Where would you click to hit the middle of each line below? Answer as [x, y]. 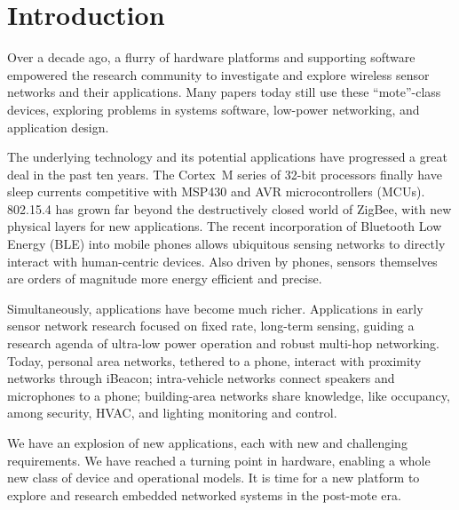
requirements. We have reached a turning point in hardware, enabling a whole [219, 460]
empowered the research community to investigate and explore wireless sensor [218, 74]
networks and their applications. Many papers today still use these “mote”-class [224, 92]
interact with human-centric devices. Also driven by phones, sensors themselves [222, 261]
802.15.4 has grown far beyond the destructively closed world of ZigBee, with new [229, 208]
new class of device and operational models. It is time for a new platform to [214, 478]
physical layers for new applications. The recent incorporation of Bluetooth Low [225, 226]
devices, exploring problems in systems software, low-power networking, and [214, 109]
